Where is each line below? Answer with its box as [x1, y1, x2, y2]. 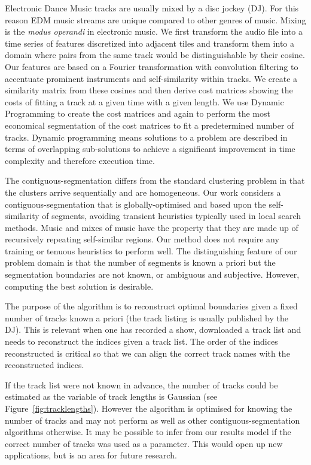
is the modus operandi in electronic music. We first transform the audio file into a [5, 25, 303, 38]
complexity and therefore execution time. [5, 154, 155, 166]
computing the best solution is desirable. [5, 279, 154, 292]
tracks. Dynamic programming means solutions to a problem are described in [5, 130, 288, 143]
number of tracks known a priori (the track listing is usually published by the [5, 311, 288, 324]
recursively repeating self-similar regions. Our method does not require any [5, 233, 279, 245]
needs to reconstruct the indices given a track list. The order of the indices [5, 335, 278, 348]
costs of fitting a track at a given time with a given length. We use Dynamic [5, 95, 284, 108]
